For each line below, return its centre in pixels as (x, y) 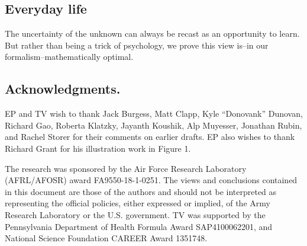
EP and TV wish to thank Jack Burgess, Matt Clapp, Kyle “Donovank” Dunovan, (154, 114)
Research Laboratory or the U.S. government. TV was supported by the (135, 214)
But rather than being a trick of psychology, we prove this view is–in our (137, 45)
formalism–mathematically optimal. (69, 57)
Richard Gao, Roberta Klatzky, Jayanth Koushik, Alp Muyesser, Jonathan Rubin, (153, 125)
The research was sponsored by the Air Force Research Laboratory (126, 168)
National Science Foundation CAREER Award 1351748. (106, 238)
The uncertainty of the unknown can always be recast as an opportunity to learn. (152, 33)
